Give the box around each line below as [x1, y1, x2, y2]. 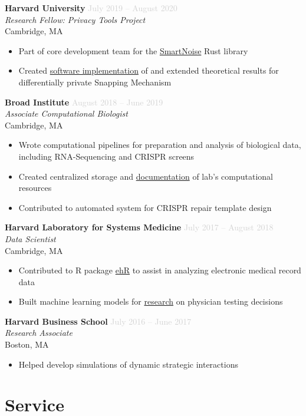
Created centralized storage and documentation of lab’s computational [18, 170, 273, 182]
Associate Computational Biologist [5, 107, 128, 120]
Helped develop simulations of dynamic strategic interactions [18, 358, 238, 370]
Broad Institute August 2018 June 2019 [5, 95, 163, 108]
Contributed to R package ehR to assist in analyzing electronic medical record [18, 264, 301, 276]
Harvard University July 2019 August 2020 [5, 2, 177, 14]
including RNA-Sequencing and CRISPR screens [18, 150, 195, 162]
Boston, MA [5, 338, 49, 351]
